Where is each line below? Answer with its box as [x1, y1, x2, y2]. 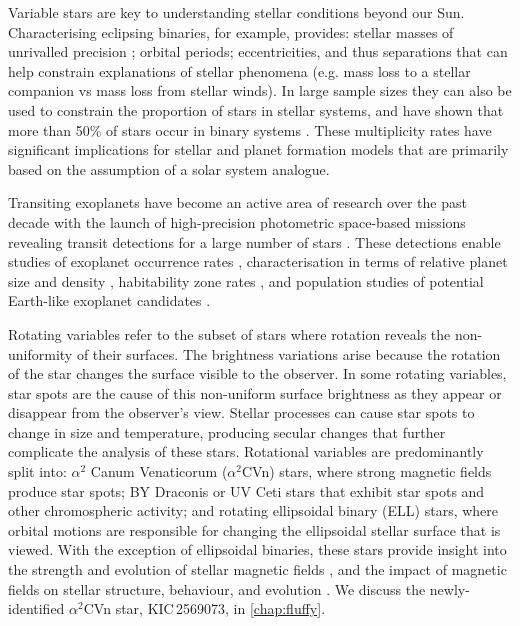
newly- [429, 578, 470, 599]
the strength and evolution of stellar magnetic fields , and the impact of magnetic [8, 559, 507, 580]
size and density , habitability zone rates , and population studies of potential [8, 270, 484, 291]
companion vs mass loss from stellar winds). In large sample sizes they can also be [8, 80, 512, 101]
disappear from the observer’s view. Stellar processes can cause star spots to [8, 402, 475, 423]
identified [8, 598, 65, 619]
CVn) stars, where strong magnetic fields [242, 461, 492, 482]
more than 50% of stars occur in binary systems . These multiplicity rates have [8, 119, 492, 140]
